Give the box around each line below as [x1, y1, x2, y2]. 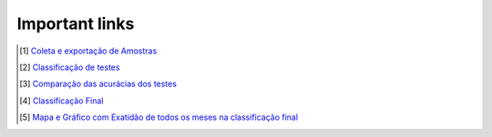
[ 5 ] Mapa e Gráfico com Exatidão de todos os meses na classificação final [19, 112, 299, 122]
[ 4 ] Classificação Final [19, 95, 104, 106]
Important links [16, 14, 135, 34]
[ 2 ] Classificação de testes [19, 62, 120, 73]
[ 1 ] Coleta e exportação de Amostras [19, 45, 158, 56]
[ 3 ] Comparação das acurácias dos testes [19, 78, 178, 90]
